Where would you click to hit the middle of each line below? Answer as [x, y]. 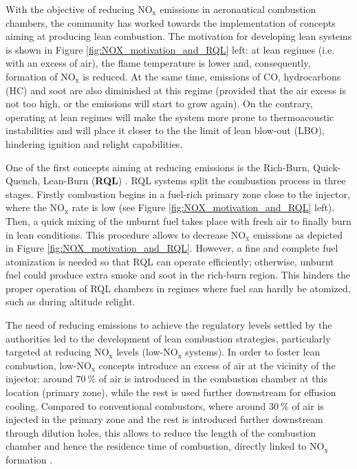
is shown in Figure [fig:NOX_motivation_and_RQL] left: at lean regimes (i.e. [170, 49]
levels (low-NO [147, 352]
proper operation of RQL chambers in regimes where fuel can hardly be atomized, [178, 288]
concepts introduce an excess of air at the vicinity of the [217, 365]
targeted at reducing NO [57, 352]
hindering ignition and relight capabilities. [94, 143]
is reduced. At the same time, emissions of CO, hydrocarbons [212, 76]
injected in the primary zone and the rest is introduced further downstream [164, 419]
